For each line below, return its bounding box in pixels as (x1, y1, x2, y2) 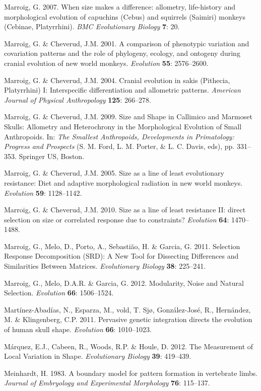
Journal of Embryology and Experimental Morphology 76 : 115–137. (4, 377, 210, 388)
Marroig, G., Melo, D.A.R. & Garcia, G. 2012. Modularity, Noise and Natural (4, 277, 244, 288)
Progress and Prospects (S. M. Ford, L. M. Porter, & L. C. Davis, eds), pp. (4, 141, 235, 151)
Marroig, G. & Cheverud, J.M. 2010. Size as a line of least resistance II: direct (4, 204, 246, 215)
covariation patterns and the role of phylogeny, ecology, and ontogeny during (4, 48, 240, 58)
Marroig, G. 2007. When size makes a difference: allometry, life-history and (4, 2, 236, 12)
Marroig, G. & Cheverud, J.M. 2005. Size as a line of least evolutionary (4, 168, 224, 178)
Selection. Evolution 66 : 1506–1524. (4, 287, 114, 298)
